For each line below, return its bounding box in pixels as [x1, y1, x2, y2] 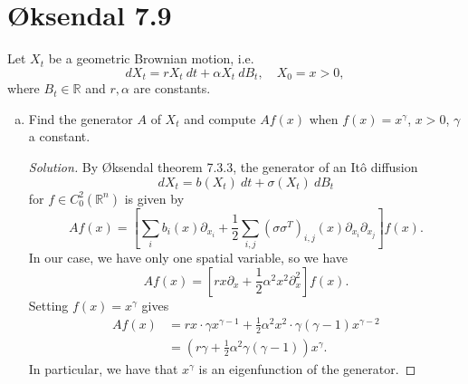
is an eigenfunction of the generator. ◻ [198, 359, 416, 378]
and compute [184, 109, 256, 128]
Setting [28, 295, 69, 314]
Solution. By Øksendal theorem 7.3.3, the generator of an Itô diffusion [28, 157, 418, 176]
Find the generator [28, 109, 133, 128]
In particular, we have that [28, 359, 178, 378]
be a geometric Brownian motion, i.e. [48, 49, 254, 68]
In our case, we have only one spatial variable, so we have [28, 248, 348, 267]
